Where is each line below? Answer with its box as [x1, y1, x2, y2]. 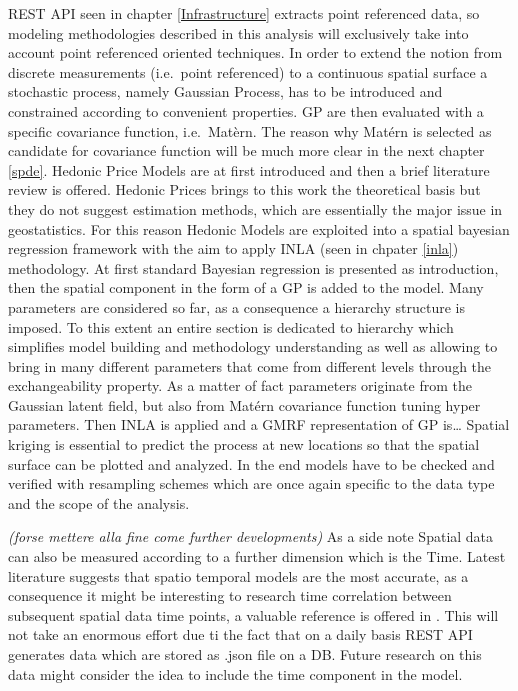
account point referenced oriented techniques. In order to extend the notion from [8, 42, 503, 63]
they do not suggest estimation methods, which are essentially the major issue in [8, 198, 503, 219]
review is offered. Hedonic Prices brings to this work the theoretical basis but [8, 179, 481, 200]
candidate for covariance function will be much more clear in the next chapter [8, 140, 485, 161]
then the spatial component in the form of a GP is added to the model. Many [8, 277, 484, 298]
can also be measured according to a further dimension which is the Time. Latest [8, 546, 506, 567]
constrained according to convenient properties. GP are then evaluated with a [8, 100, 484, 121]
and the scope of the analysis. [8, 492, 190, 513]
